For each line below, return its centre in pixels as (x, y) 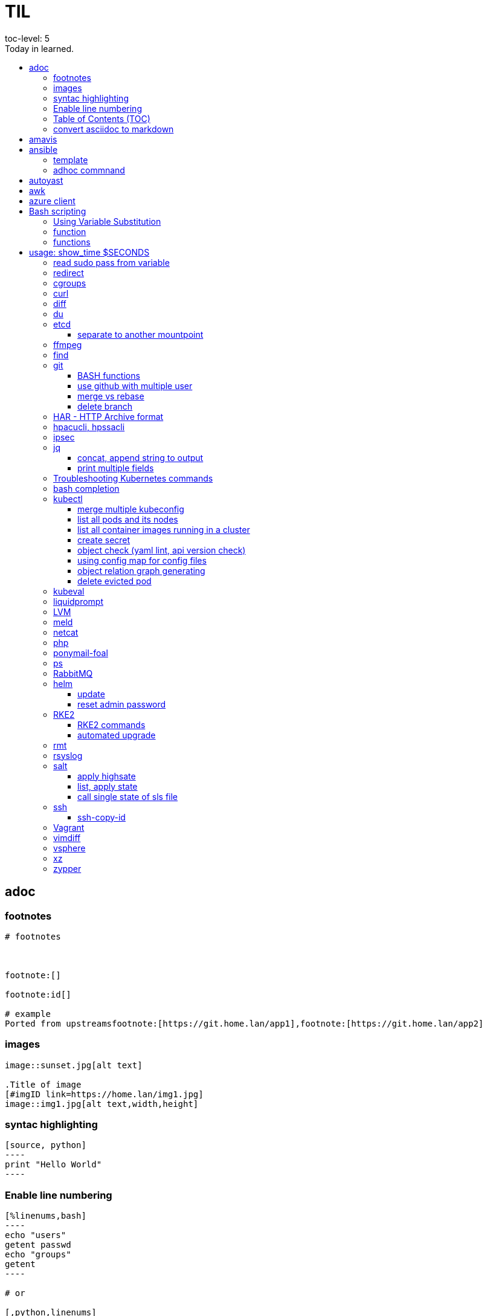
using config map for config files (142, 560)
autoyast (46, 180)
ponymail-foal (81, 653)
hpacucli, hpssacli (89, 427)
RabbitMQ (73, 673)
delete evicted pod (114, 581)
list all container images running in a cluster (164, 529)
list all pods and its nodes (128, 519)
